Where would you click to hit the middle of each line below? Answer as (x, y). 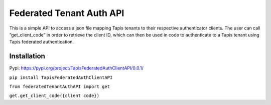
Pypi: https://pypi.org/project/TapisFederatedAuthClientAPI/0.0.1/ (77, 68)
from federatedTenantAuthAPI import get (60, 87)
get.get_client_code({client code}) (54, 96)
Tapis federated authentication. (42, 42)
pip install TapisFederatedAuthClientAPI (61, 77)
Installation (27, 56)
